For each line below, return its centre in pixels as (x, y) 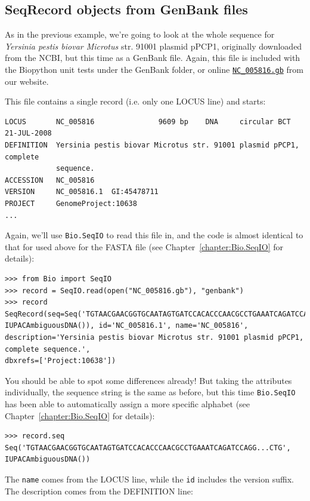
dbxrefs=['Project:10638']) (61, 361)
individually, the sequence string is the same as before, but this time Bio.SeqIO (150, 392)
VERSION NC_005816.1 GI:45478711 (82, 192)
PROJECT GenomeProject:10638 (71, 203)
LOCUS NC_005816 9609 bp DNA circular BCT (148, 122)
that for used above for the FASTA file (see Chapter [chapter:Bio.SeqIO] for (144, 246)
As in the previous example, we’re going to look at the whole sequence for (140, 34)
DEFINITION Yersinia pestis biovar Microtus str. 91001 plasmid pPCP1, (152, 145)
